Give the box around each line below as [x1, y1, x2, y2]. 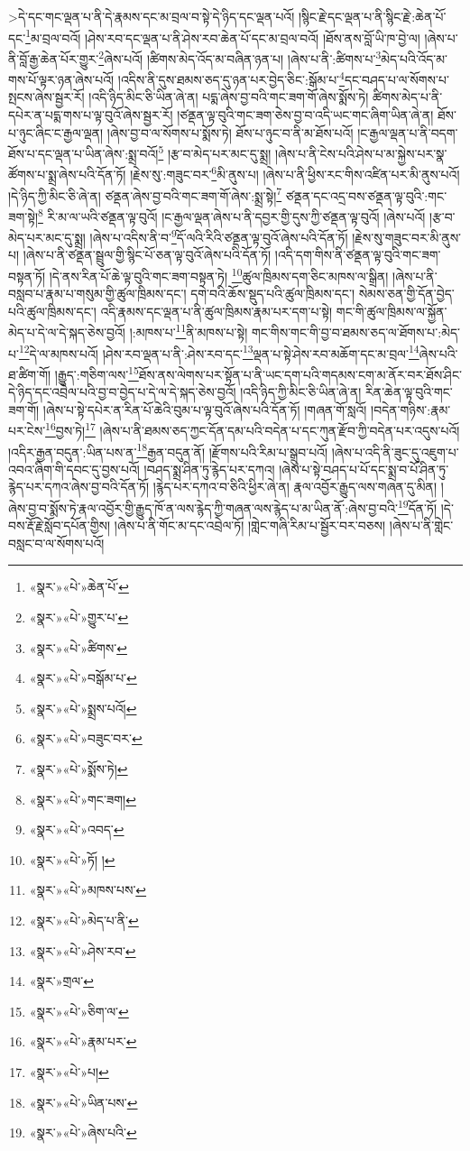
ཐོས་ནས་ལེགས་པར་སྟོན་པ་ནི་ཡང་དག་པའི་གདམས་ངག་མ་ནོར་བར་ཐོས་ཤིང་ [138, 364, 462, 383]
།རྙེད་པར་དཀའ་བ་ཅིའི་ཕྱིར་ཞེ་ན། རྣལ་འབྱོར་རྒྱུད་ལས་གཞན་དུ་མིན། [152, 477, 438, 496]
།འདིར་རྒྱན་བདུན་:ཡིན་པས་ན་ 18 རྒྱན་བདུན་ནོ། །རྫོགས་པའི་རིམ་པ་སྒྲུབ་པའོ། [8, 439, 328, 461]
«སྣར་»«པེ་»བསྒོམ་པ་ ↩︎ [29, 668, 137, 687]
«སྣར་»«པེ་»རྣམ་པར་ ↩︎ [29, 1032, 137, 1051]
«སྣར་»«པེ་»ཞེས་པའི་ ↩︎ [29, 1123, 137, 1142]
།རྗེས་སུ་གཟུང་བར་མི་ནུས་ [352, 227, 462, 246]
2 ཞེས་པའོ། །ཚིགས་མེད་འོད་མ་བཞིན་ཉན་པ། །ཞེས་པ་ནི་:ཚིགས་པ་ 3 [98, 46, 382, 68]
